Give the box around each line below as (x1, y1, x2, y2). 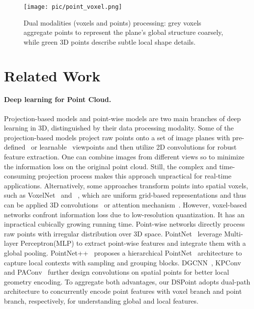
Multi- (224, 228, 243, 238)
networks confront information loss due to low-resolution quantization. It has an (4, 209, 245, 219)
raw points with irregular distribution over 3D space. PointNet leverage (4, 228, 222, 238)
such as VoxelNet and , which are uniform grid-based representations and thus (4, 190, 247, 200)
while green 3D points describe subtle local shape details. (24, 36, 196, 47)
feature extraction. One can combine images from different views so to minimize (4, 151, 245, 161)
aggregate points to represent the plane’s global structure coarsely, (24, 27, 224, 37)
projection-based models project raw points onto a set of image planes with (4, 132, 230, 142)
